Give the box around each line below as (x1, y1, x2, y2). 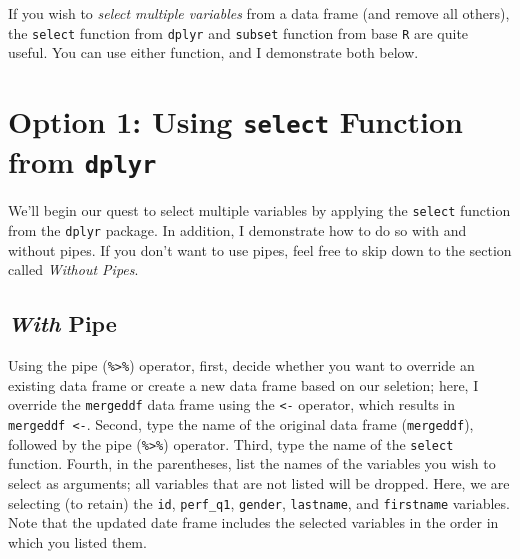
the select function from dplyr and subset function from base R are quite (8, 22, 469, 43)
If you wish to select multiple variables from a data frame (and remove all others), (8, 3, 510, 23)
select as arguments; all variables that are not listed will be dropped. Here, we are (8, 472, 510, 493)
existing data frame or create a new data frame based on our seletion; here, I (8, 374, 479, 395)
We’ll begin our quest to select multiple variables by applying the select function (8, 200, 511, 221)
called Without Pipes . (8, 259, 139, 280)
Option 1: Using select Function (8, 101, 463, 142)
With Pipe (8, 308, 117, 339)
